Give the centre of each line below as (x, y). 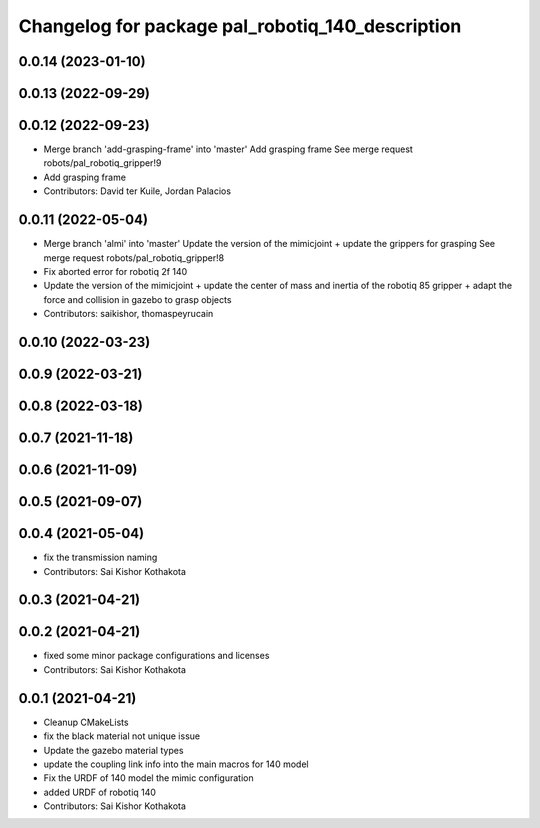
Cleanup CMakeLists (86, 722)
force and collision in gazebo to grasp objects (137, 299)
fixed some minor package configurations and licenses (156, 656)
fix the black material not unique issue (121, 736)
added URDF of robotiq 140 (100, 792)
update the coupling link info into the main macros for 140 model (176, 764)
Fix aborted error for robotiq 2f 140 (115, 271)
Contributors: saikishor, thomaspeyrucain (128, 314)
